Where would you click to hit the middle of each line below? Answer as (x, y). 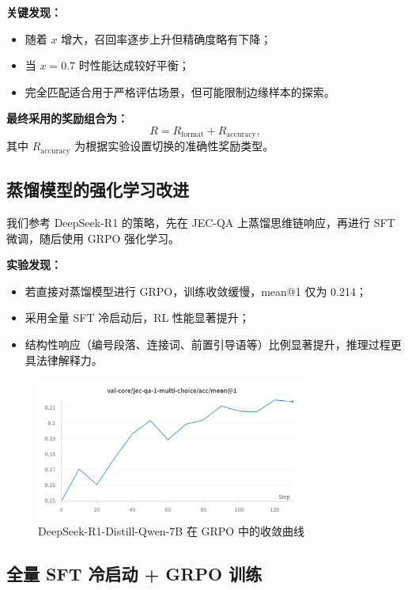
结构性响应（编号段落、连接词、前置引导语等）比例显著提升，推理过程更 (213, 344)
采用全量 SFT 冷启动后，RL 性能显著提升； (137, 318)
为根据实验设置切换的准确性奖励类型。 (174, 146)
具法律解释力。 (64, 359)
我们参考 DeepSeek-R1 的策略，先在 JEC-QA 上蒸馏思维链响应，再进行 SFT (201, 223)
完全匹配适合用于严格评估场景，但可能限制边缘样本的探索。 (180, 91)
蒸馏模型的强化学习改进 (98, 189)
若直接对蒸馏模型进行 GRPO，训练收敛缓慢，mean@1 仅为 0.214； (196, 291)
